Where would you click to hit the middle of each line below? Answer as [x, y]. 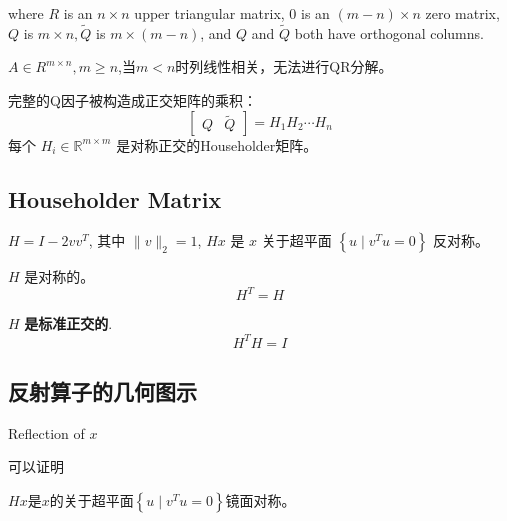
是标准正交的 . [68, 323]
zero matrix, [462, 13]
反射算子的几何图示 [102, 390]
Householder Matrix [115, 198]
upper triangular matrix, [209, 13]
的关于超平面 [91, 499]
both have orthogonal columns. [389, 32]
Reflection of [46, 432]
